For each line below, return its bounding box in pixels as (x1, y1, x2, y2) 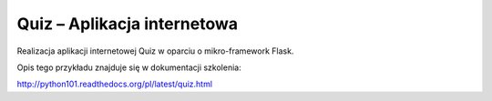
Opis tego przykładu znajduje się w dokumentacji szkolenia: (16, 62, 241, 73)
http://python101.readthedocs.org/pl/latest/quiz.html (16, 78, 213, 90)
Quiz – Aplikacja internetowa (16, 14, 239, 34)
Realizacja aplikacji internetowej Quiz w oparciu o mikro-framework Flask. (16, 45, 294, 56)
